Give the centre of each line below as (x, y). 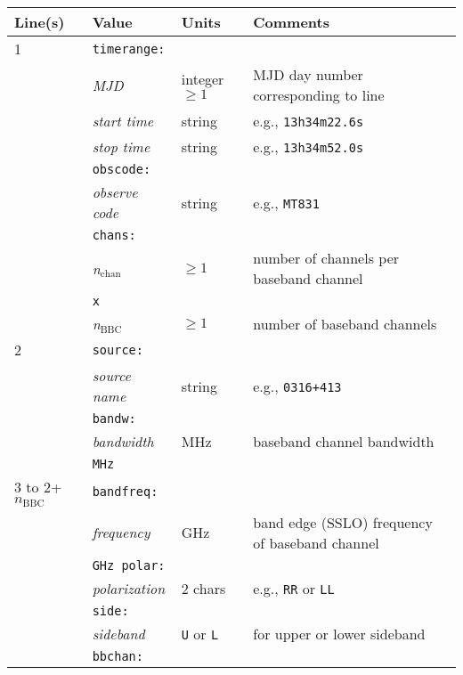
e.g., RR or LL (294, 588)
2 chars (203, 588)
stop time (121, 146)
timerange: (129, 49)
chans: (114, 235)
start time (123, 121)
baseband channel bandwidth (344, 441)
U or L (200, 633)
